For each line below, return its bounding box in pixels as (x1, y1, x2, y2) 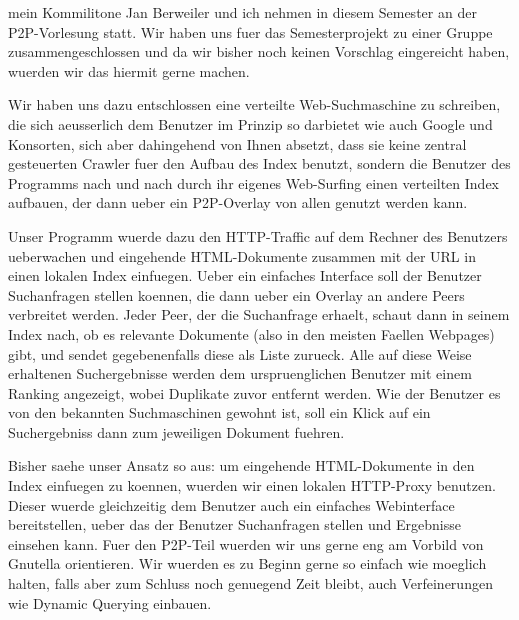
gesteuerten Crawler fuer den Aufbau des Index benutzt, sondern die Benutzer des (8, 153, 511, 174)
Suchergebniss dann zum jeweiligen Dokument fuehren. (8, 421, 345, 442)
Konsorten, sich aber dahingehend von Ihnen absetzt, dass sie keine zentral (8, 133, 467, 154)
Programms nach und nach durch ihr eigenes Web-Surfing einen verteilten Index (8, 172, 500, 193)
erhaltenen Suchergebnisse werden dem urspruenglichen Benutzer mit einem (8, 363, 472, 384)
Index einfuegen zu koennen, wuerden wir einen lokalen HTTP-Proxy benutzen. (8, 475, 496, 496)
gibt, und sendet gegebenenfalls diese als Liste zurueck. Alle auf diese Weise (8, 343, 472, 364)
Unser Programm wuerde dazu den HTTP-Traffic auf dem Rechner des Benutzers (8, 225, 508, 246)
